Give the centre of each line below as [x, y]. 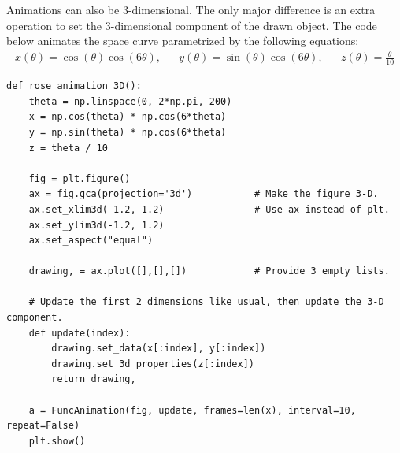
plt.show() [57, 441]
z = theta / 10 [68, 148]
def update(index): [80, 333]
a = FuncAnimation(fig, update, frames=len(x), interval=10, [192, 410]
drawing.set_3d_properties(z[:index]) [153, 364]
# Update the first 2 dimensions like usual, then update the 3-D [206, 302]
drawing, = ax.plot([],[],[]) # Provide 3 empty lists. [209, 271]
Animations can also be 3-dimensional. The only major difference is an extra [191, 9]
